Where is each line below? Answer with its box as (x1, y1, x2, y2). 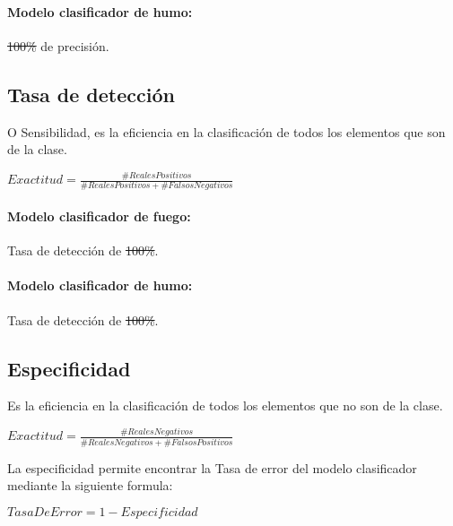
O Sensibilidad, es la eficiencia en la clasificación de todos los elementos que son (7, 122, 446, 141)
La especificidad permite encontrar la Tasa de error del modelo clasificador (7, 458, 417, 477)
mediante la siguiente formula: (7, 476, 173, 495)
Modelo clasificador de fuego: (7, 207, 191, 225)
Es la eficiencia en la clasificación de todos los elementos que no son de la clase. (7, 396, 443, 415)
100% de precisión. (7, 36, 109, 55)
